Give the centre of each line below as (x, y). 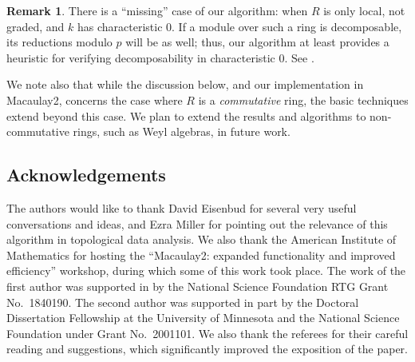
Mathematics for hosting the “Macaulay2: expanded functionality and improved (201, 255)
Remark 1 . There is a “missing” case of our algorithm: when (157, 10)
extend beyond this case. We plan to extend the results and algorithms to (186, 115)
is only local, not (364, 10)
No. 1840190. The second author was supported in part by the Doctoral (183, 302)
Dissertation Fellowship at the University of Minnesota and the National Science (203, 318)
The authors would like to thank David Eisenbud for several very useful (182, 207)
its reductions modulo (59, 42)
